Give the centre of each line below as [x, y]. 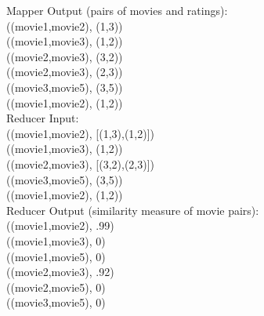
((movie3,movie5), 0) [56, 302]
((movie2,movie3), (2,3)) [65, 72]
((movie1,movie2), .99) [60, 225]
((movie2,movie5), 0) [56, 287]
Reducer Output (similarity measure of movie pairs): [133, 210]
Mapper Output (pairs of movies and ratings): [117, 10]
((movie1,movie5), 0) [56, 256]
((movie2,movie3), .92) [60, 272]
